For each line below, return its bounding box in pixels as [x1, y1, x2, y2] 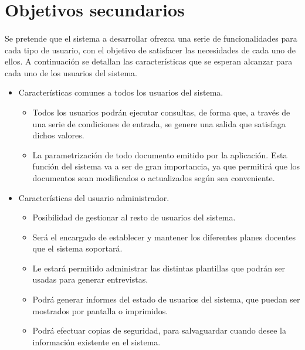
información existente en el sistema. [32, 335, 161, 348]
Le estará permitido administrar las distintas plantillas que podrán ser [32, 261, 285, 274]
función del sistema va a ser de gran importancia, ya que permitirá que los [32, 160, 300, 172]
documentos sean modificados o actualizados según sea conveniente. [32, 171, 275, 184]
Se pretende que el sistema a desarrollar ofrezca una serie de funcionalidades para [5, 32, 297, 44]
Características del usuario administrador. [18, 191, 170, 203]
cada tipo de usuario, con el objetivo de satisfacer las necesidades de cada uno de [5, 43, 296, 56]
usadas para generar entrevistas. [32, 273, 148, 286]
